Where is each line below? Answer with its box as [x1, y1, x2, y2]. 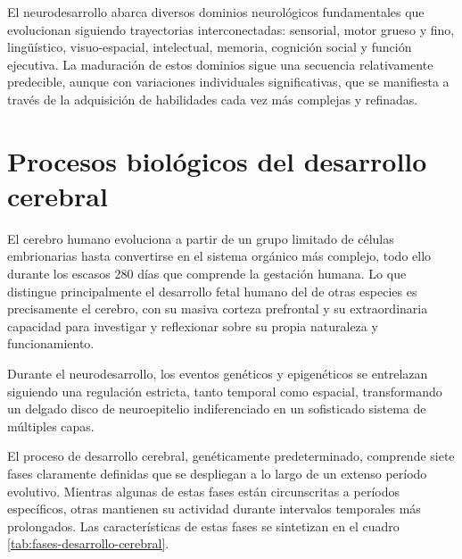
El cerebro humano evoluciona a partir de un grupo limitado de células [7, 229, 394, 247]
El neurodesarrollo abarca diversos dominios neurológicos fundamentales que [7, 3, 425, 21]
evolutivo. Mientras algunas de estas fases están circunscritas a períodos [7, 481, 400, 500]
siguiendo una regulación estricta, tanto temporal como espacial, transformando [7, 381, 442, 400]
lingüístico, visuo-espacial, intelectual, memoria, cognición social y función [7, 38, 412, 56]
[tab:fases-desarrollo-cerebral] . [7, 534, 169, 553]
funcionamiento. [7, 334, 95, 353]
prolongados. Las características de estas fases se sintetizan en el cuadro [7, 516, 400, 535]
